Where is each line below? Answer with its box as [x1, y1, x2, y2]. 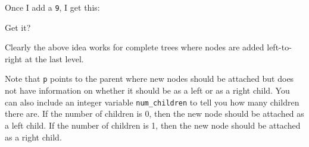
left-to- [267, 41, 292, 53]
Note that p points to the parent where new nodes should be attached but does [5, 72, 294, 85]
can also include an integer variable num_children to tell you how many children [5, 95, 299, 108]
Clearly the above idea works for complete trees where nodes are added [5, 41, 264, 53]
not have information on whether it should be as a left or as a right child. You [5, 84, 290, 97]
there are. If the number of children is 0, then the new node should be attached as [5, 107, 304, 120]
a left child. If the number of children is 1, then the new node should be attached [5, 119, 301, 131]
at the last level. [24, 52, 84, 65]
